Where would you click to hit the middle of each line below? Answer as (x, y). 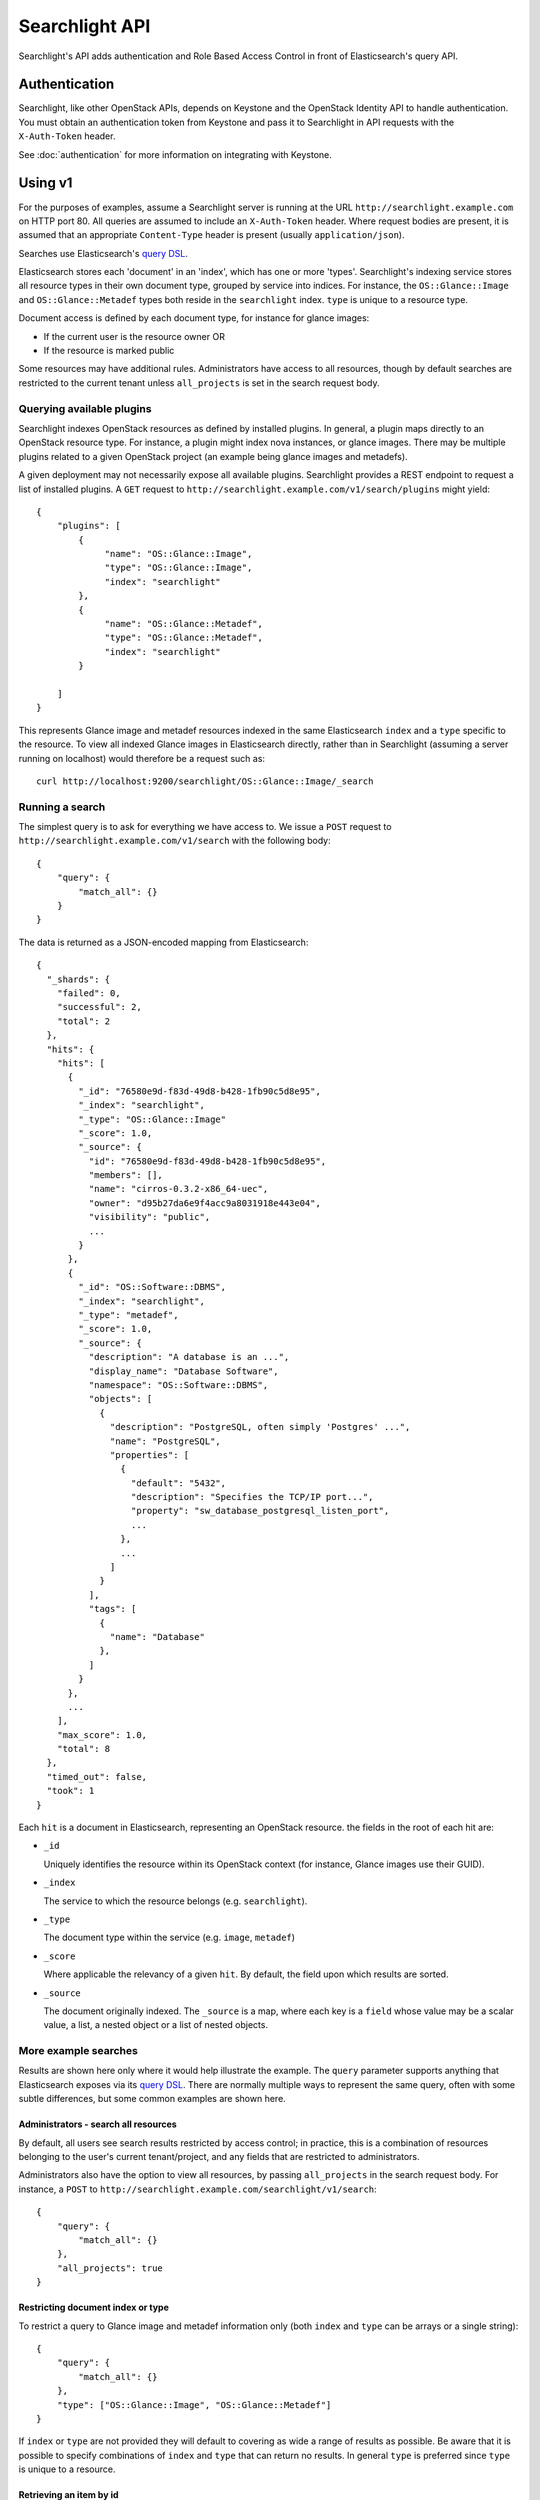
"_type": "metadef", (128, 1314)
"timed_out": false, (97, 1776)
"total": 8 (83, 1749)
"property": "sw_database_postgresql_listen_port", (260, 1511)
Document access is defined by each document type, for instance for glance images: (194, 318)
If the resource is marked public (109, 351)
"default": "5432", (178, 1483)
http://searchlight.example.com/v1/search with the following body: (174, 841)
